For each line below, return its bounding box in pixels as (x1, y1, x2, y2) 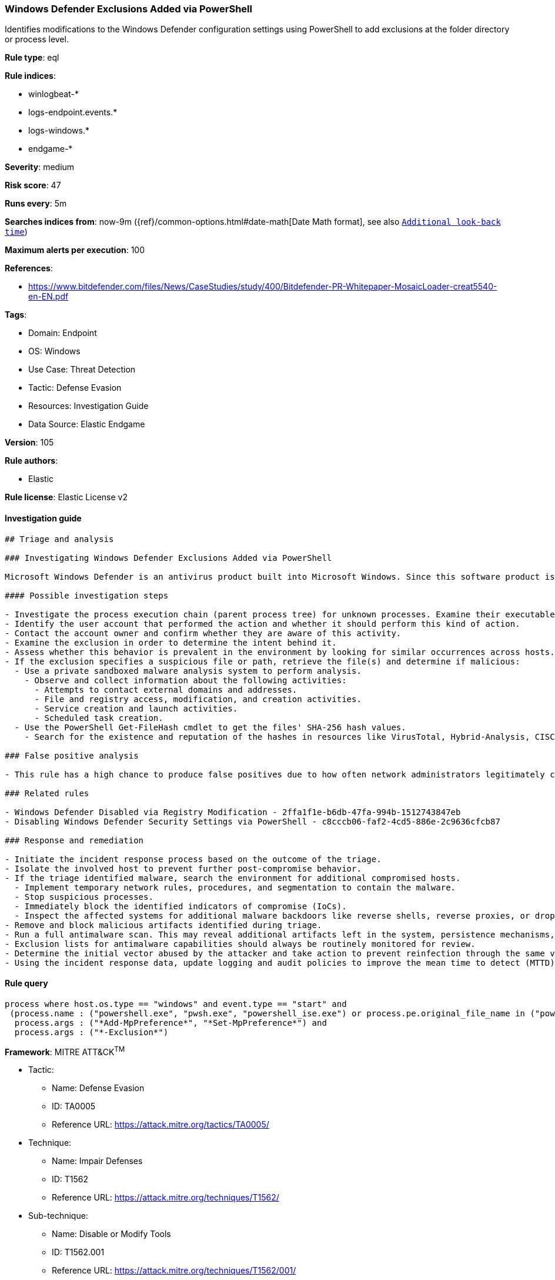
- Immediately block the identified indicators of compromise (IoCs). (14, 901, 347, 911)
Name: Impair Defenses (52, 1156, 143, 1166)
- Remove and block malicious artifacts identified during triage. (5, 920, 322, 930)
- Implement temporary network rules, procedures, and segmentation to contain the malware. (14, 882, 456, 892)
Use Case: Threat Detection (28, 364, 136, 375)
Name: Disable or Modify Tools (52, 1229, 171, 1239)
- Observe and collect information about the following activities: (24, 675, 347, 685)
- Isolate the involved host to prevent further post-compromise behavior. (5, 863, 362, 873)
